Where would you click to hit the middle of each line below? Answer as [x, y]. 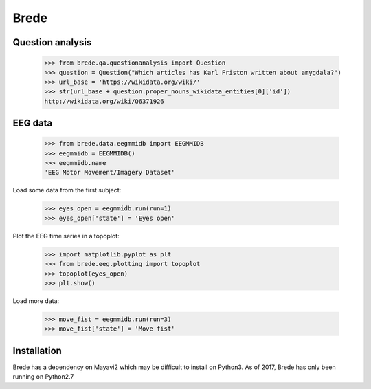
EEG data [33, 123]
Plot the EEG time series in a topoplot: [66, 236]
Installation [37, 351]
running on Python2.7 [43, 377]
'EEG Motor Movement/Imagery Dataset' [110, 173]
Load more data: [36, 301]
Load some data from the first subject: [67, 190]
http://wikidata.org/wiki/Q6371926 [104, 101]
